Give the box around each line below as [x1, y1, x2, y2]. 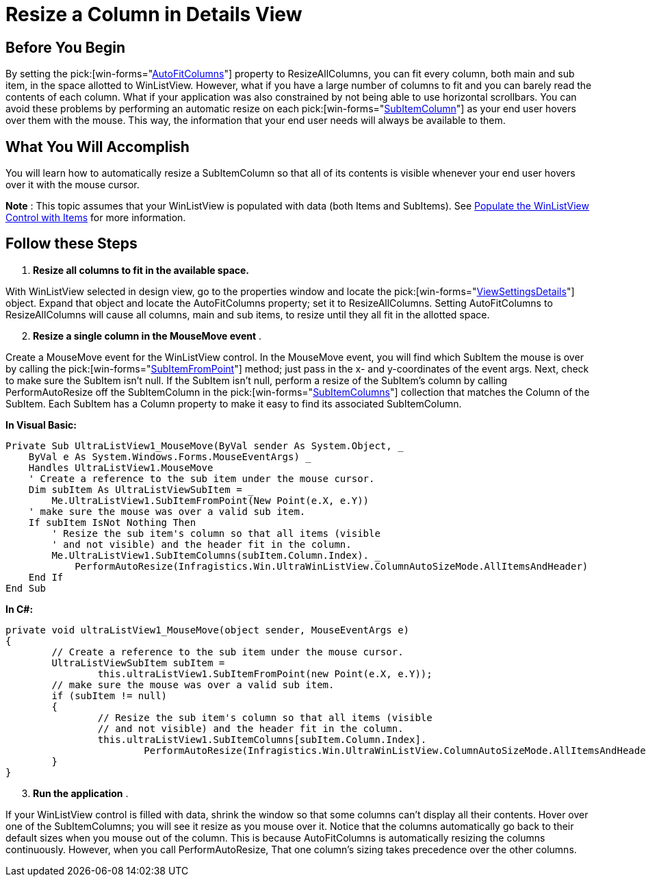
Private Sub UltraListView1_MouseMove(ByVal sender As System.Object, [5, 440, 392, 451]
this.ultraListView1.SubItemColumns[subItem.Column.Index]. [97, 733, 427, 745]
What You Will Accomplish [5, 138, 190, 155]
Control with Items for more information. [5, 212, 186, 224]
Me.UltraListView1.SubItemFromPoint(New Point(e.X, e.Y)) [51, 494, 370, 506]
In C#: [5, 603, 34, 615]
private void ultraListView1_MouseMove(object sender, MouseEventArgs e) [5, 624, 410, 635]
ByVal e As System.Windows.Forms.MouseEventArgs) [28, 451, 300, 462]
